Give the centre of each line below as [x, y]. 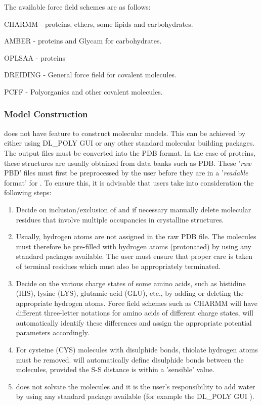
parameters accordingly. [53, 332]
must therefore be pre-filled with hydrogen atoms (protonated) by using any [134, 246]
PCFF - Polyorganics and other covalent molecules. [83, 91]
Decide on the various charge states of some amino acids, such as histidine [131, 283]
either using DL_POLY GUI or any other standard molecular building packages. [129, 143]
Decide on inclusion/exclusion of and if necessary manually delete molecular [134, 209]
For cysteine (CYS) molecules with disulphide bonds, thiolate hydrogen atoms [137, 350]
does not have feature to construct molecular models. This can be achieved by [125, 133]
